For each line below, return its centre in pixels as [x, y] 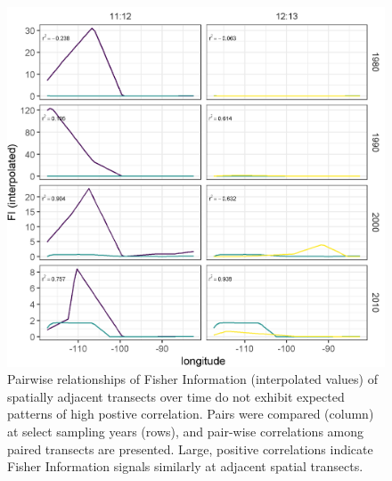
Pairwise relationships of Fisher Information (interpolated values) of [192, 379]
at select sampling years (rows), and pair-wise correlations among [186, 432]
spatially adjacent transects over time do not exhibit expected [176, 396]
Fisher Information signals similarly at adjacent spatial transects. [185, 466]
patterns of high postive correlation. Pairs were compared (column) [191, 414]
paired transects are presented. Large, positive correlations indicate [190, 448]
